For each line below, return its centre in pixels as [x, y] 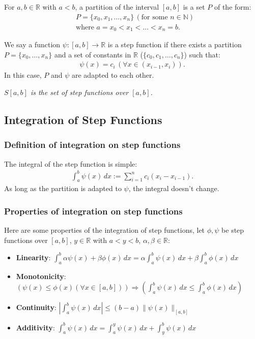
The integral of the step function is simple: [71, 163]
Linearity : [33, 257]
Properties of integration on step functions [93, 211]
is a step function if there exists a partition [175, 44]
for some [154, 17]
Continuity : [36, 307]
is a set [194, 7]
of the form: [233, 7]
